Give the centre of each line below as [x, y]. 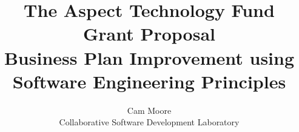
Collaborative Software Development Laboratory [149, 122]
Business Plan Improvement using [149, 57]
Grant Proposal [149, 34]
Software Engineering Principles [149, 81]
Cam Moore [149, 110]
